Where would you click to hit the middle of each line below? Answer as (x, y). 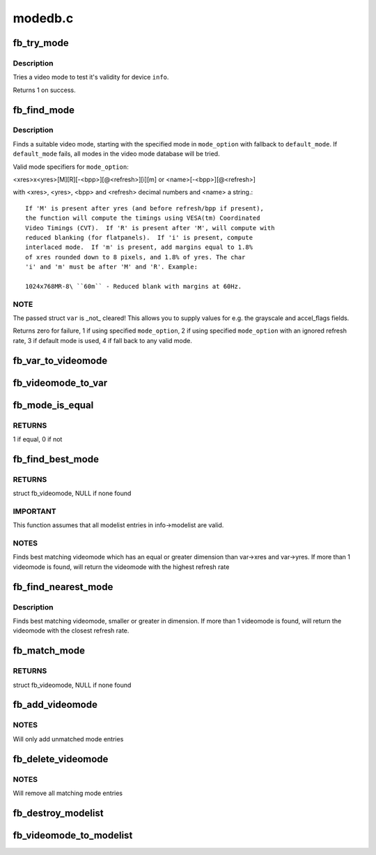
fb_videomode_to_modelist (73, 835)
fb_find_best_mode (56, 459)
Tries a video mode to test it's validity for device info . (91, 77)
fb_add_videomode (55, 705)
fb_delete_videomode (61, 759)
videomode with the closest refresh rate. (71, 630)
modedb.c (43, 18)
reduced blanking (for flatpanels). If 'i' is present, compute (139, 237)
